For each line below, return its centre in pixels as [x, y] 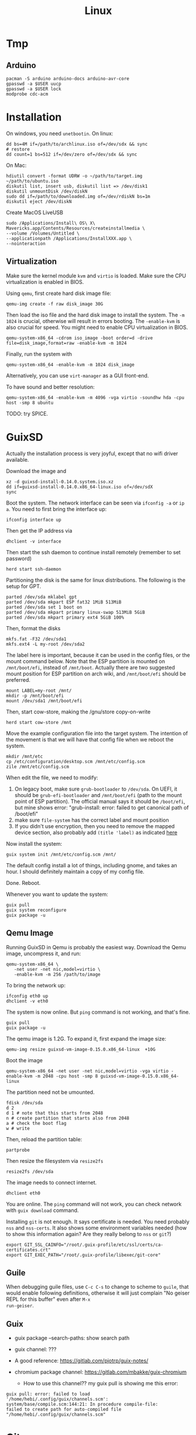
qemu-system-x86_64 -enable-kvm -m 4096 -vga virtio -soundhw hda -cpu [95, 397]
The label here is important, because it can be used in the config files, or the [98, 655]
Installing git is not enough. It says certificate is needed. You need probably [98, 1221]
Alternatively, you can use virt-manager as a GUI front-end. [78, 375]
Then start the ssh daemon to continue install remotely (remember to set [93, 552]
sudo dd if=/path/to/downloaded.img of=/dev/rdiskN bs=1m [78, 196]
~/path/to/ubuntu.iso [32, 181]
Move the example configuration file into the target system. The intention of [97, 733]
